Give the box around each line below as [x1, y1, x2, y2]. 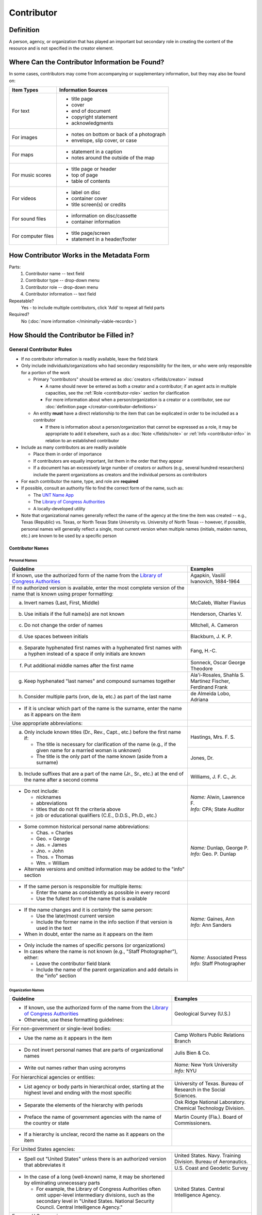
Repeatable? [9, 298, 34, 304]
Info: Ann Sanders [190, 921, 231, 928]
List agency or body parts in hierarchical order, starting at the [24, 1083, 164, 1090]
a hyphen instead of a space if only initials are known [24, 650, 146, 657]
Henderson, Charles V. [190, 610, 242, 617]
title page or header [71, 166, 116, 173]
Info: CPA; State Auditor [190, 806, 245, 813]
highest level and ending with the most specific [24, 1089, 132, 1096]
